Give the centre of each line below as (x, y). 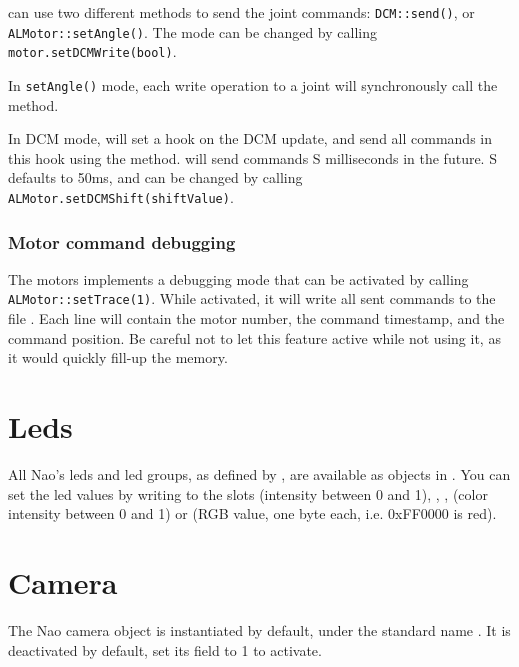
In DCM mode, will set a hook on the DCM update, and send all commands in (250, 138)
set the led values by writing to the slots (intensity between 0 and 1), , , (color (248, 493)
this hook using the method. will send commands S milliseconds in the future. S (252, 157)
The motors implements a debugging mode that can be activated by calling (238, 278)
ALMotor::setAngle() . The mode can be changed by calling (192, 31)
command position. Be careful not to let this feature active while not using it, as (254, 337)
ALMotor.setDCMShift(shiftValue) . (121, 197)
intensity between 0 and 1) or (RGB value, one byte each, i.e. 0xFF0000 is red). (252, 513)
